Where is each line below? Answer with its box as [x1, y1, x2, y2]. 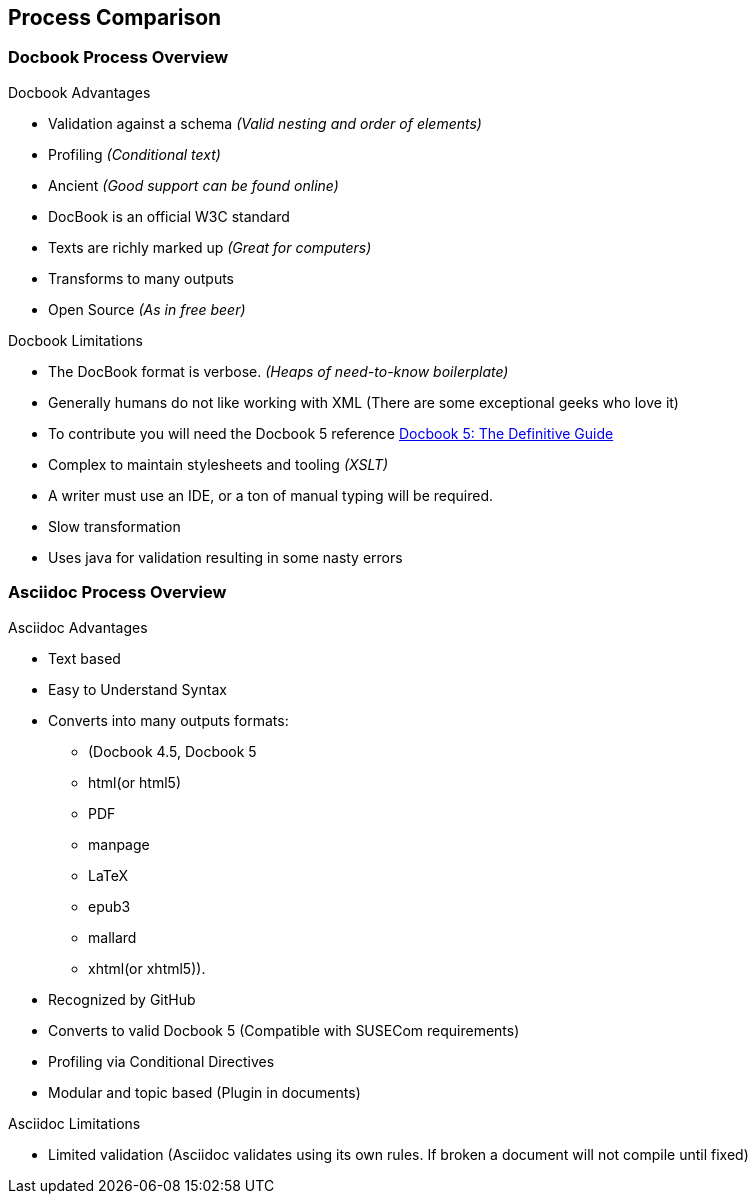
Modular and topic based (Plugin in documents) [48, 1083, 361, 1101]
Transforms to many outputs [48, 269, 234, 287]
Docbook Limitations [8, 331, 143, 349]
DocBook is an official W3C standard [48, 207, 290, 225]
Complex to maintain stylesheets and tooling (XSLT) [48, 455, 389, 473]
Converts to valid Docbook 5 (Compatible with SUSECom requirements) [48, 1021, 520, 1039]
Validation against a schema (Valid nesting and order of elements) [48, 114, 482, 132]
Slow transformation [48, 517, 181, 535]
